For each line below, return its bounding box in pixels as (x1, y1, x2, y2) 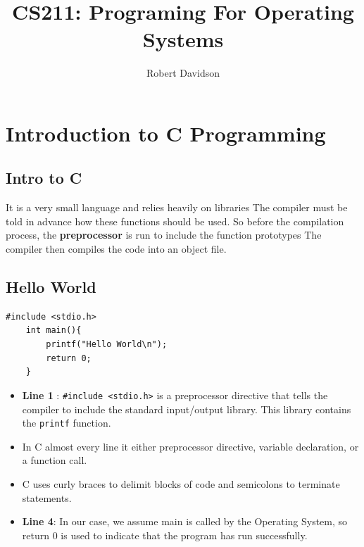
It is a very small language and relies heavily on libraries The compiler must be (6, 200, 348, 215)
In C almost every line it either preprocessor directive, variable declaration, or (22, 439, 359, 453)
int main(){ (25, 325, 82, 336)
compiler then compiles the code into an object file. (6, 241, 227, 256)
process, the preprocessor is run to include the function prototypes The (6, 227, 322, 242)
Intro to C (6, 167, 82, 189)
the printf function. (22, 415, 111, 430)
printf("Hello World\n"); (46, 339, 168, 350)
